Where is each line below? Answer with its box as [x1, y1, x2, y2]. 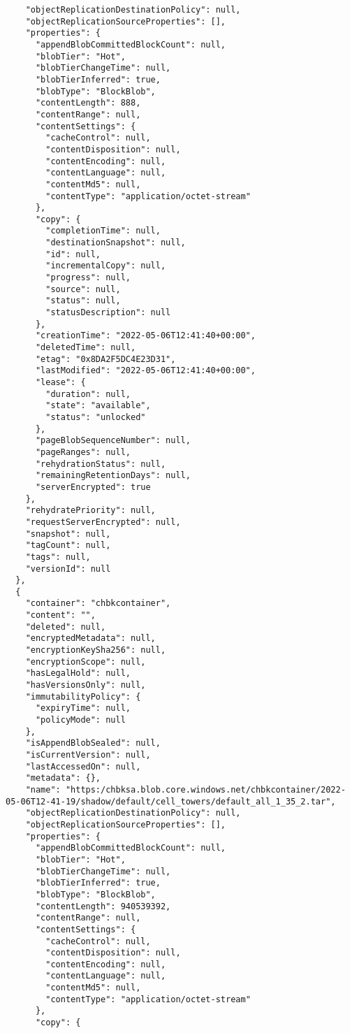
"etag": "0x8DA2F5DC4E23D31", [35, 354, 176, 364]
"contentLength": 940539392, [35, 901, 171, 911]
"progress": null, [45, 273, 131, 283]
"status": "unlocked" [45, 412, 146, 422]
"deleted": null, [25, 621, 106, 632]
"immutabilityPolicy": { [25, 691, 141, 702]
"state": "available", [45, 400, 151, 411]
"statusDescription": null [45, 308, 171, 318]
